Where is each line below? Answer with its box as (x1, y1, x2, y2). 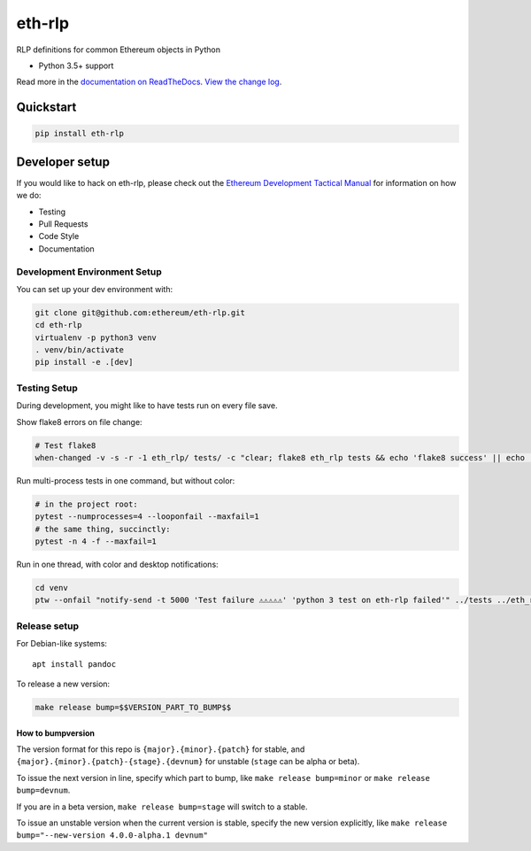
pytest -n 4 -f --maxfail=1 (35, 537, 157, 546)
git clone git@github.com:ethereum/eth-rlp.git (35, 307, 245, 318)
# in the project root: (35, 499, 139, 509)
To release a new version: (16, 678, 111, 689)
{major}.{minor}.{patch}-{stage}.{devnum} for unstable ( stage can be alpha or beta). (16, 756, 360, 767)
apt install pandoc (32, 659, 117, 669)
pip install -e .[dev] (35, 357, 134, 367)
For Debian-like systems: (16, 638, 108, 649)
